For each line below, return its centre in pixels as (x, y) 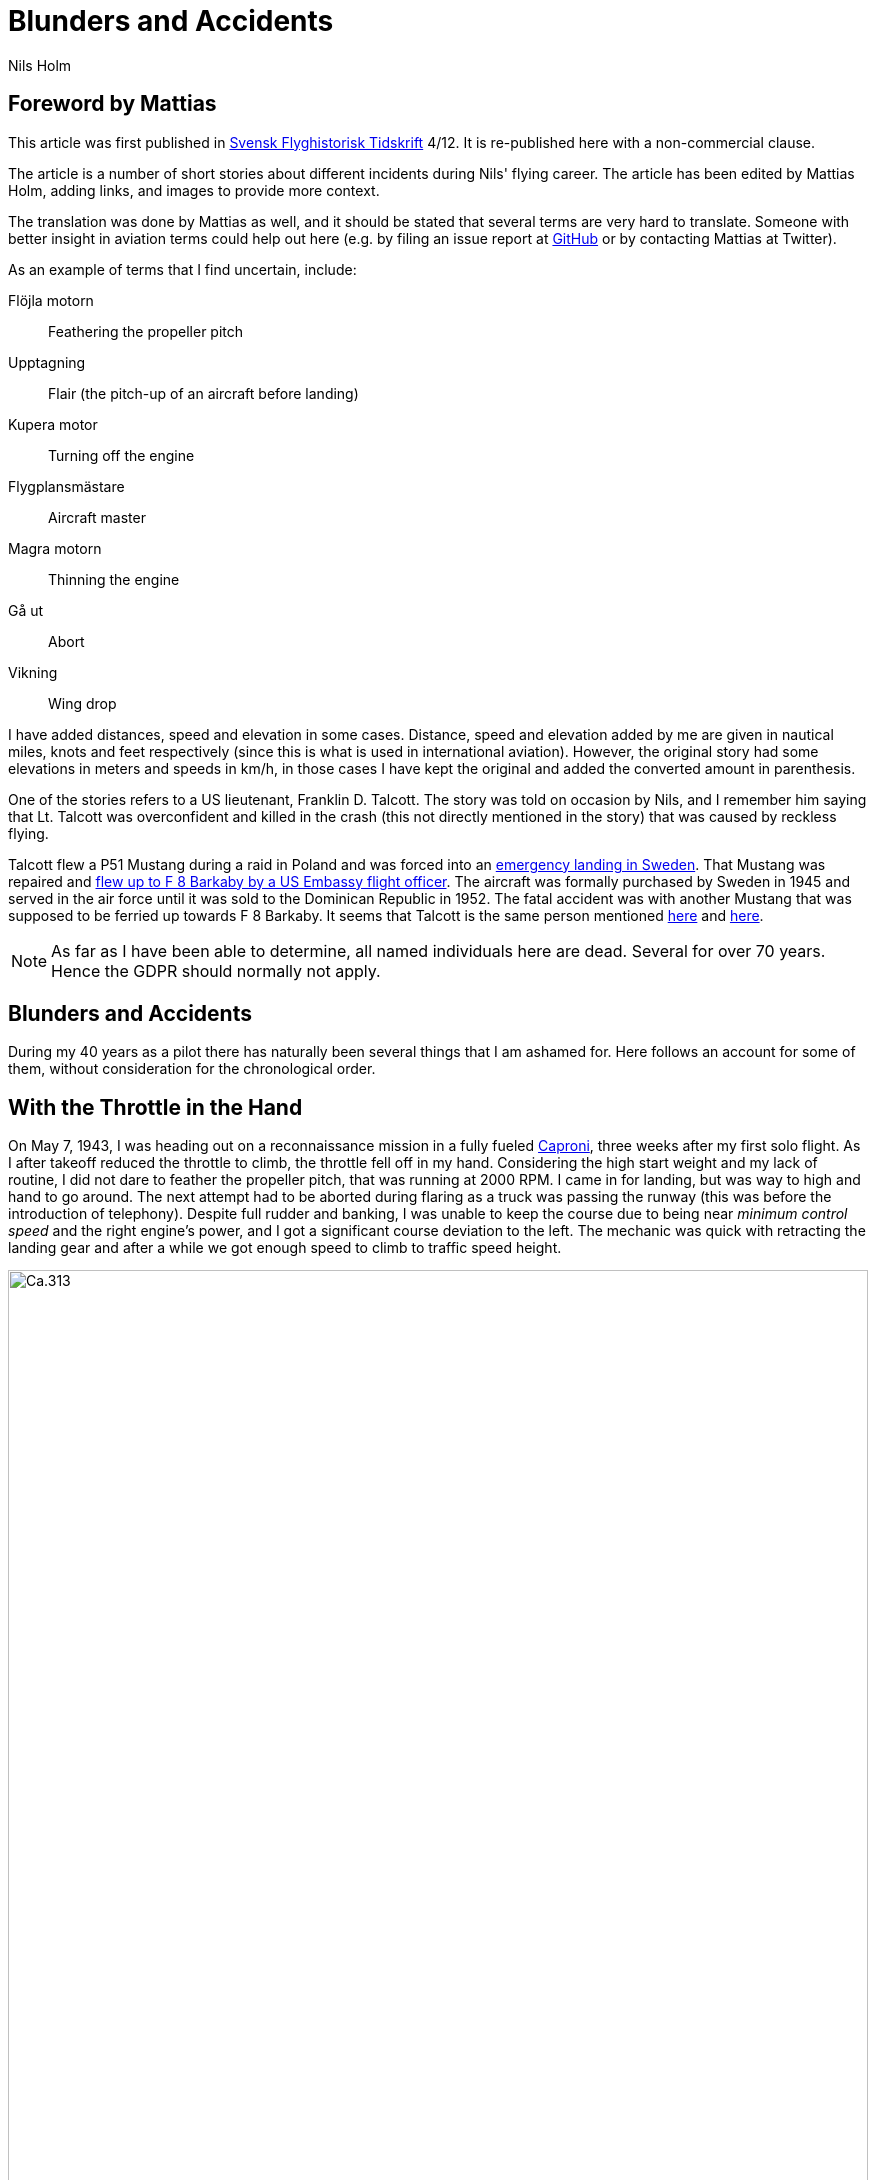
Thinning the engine (114, 579)
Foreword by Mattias (112, 104)
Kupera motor (53, 424)
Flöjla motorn (51, 300)
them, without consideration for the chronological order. (192, 1069)
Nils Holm (40, 65)
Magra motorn (55, 548)
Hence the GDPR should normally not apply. (216, 970)
